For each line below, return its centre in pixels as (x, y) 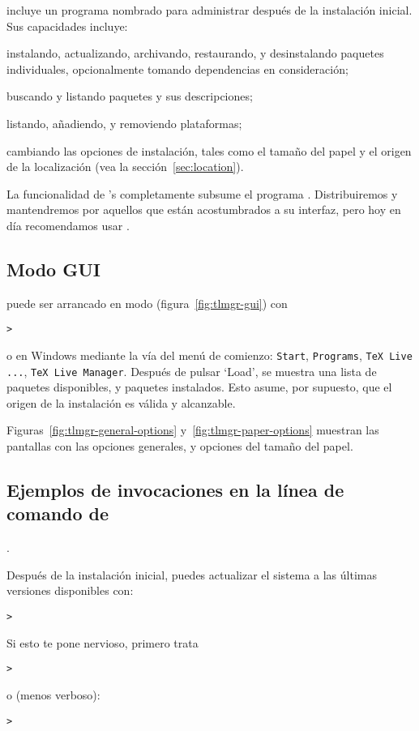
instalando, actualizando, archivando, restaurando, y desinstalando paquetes (195, 53)
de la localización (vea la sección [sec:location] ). (125, 167)
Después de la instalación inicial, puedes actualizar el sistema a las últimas (192, 574)
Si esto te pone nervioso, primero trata (103, 642)
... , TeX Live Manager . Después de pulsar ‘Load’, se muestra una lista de (192, 371)
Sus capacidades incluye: (67, 26)
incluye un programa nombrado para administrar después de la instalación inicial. (209, 10)
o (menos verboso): (53, 694)
